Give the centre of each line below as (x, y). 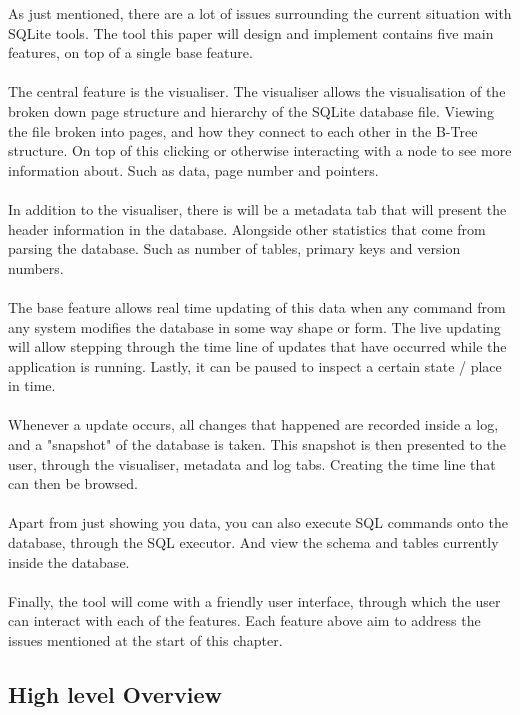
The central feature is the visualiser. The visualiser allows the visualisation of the (257, 91)
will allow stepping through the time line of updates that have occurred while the (257, 346)
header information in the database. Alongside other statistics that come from (247, 228)
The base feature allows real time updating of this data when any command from (257, 306)
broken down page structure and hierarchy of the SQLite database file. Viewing (251, 110)
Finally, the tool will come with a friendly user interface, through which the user (254, 600)
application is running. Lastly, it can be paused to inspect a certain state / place (255, 365)
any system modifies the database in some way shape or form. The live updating (254, 326)
